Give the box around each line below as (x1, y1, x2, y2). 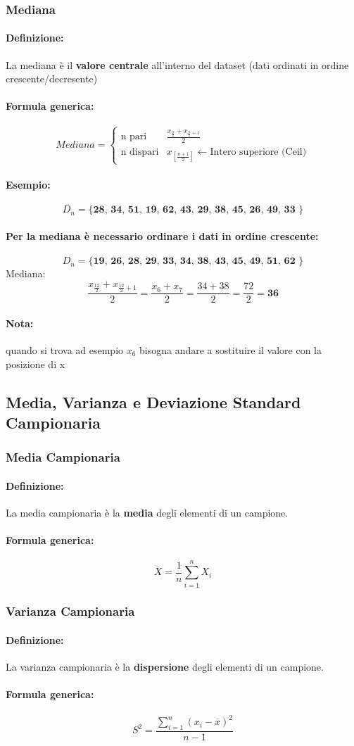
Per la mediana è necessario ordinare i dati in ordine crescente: (6, 228, 319, 243)
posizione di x (6, 356, 65, 371)
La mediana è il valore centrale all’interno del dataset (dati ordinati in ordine (6, 57, 349, 72)
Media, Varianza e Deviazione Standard (6, 391, 301, 412)
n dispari (120, 147, 159, 158)
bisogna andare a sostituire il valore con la (139, 343, 322, 357)
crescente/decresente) (6, 71, 98, 86)
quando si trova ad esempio (6, 343, 124, 357)
